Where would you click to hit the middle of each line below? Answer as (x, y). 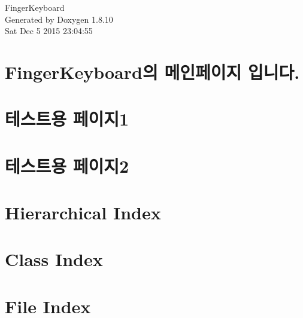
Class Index (54, 259)
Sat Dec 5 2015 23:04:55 (49, 31)
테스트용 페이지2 (67, 165)
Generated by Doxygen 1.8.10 (59, 19)
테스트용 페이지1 (67, 119)
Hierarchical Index (83, 212)
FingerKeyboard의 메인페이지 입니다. (152, 71)
